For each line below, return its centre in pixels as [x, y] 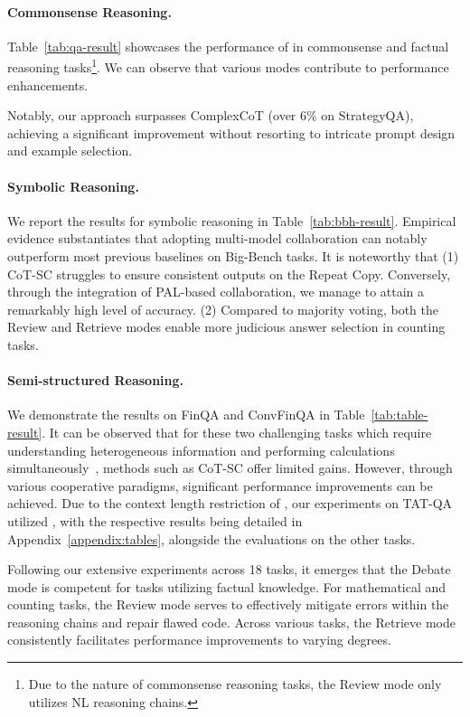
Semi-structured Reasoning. [96, 380]
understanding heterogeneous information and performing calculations [201, 450]
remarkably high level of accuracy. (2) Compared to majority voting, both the [223, 309]
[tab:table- [399, 415]
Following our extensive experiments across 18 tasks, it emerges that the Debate [229, 569]
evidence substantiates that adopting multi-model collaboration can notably [217, 238]
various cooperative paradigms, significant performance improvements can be [220, 485]
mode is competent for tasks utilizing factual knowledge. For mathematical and [227, 586]
